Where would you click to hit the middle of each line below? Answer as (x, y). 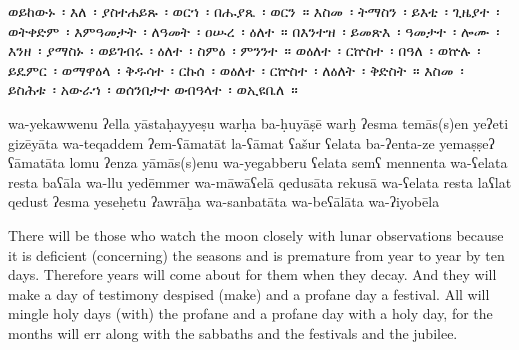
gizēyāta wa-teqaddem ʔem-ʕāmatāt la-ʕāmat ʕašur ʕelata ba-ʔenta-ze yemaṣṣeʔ (251, 142)
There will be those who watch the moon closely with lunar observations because (256, 234)
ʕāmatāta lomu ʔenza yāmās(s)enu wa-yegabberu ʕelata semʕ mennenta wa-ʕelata (258, 162)
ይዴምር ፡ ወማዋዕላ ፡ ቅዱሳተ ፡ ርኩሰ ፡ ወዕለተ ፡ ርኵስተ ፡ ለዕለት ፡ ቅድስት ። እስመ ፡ (236, 69)
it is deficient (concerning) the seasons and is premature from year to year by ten (256, 254)
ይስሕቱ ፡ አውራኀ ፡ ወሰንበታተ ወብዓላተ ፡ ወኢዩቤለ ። (153, 89)
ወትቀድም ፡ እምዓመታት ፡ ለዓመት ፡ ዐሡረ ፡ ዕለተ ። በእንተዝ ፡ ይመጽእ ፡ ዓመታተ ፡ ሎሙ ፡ (254, 30)
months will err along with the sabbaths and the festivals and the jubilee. (233, 332)
